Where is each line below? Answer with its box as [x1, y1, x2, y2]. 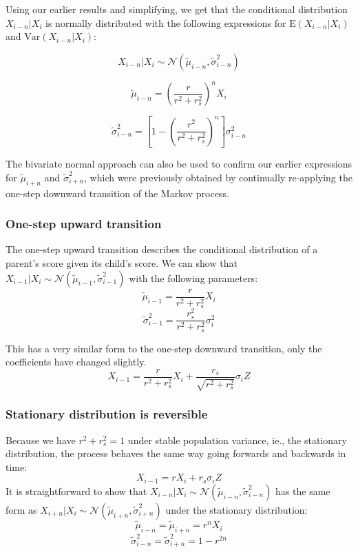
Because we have [6, 432, 76, 447]
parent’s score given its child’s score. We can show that [6, 256, 238, 270]
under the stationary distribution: [165, 502, 308, 516]
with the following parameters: [129, 270, 258, 285]
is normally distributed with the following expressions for [45, 15, 286, 30]
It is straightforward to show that [6, 483, 147, 498]
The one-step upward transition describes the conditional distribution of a [6, 242, 318, 257]
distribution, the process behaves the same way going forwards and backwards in [6, 446, 346, 461]
